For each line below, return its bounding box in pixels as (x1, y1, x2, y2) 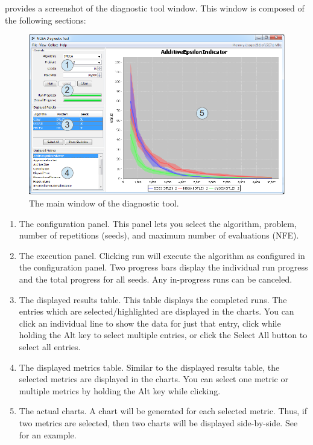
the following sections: (5, 13, 86, 26)
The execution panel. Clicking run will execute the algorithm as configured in (19, 249, 305, 261)
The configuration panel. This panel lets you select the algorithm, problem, (19, 217, 297, 229)
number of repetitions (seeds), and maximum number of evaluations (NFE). (19, 229, 299, 242)
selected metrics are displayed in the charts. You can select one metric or (19, 373, 288, 385)
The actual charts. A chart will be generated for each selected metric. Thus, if (19, 405, 307, 417)
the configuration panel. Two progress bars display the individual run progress (19, 261, 308, 274)
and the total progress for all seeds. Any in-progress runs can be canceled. (19, 273, 292, 286)
